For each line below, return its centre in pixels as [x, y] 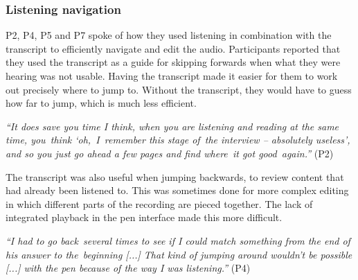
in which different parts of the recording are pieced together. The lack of [159, 203]
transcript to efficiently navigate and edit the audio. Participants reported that [173, 48]
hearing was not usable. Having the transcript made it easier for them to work [172, 76]
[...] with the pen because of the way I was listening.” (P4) [128, 268]
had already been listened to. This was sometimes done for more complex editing [177, 190]
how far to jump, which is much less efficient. [101, 103]
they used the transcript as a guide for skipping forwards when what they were [173, 62]
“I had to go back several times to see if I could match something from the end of [178, 240]
